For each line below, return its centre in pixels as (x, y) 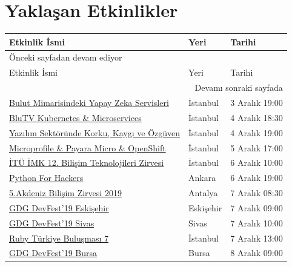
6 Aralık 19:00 (257, 178)
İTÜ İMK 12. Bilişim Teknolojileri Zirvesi (87, 163)
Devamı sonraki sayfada (239, 87)
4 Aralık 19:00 (257, 132)
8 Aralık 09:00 (257, 253)
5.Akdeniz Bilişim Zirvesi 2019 (65, 193)
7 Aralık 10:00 (257, 222)
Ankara (202, 178)
